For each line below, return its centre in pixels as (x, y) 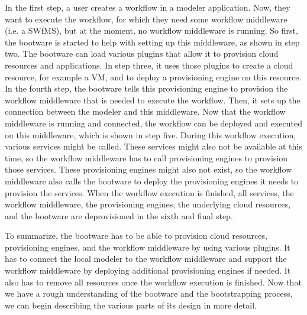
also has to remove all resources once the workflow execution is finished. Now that (153, 282)
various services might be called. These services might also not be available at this (153, 146)
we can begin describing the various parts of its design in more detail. (131, 305)
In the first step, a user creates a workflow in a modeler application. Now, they (148, 7)
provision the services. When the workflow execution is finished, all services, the (149, 192)
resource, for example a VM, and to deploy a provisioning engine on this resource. (153, 77)
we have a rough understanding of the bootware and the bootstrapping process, (149, 293)
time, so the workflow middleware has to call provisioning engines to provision (146, 157)
